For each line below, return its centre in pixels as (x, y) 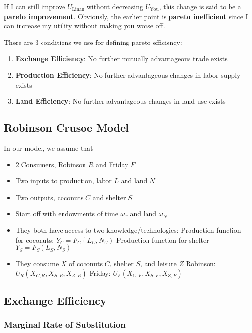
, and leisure (158, 263)
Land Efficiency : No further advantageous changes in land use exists (120, 101)
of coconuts (86, 263)
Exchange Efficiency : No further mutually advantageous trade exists (121, 58)
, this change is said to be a (200, 6)
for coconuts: (35, 239)
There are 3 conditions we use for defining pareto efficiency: (93, 42)
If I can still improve (35, 6)
